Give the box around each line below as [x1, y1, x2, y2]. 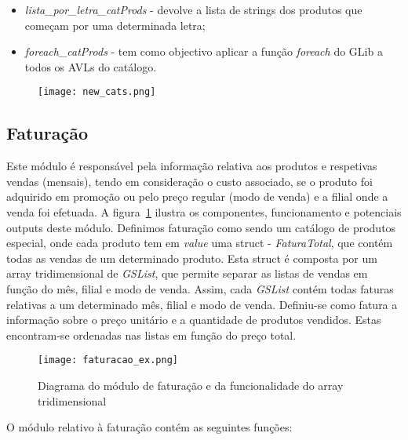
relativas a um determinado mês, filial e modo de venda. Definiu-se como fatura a [6, 296, 398, 312]
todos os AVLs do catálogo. [24, 58, 157, 75]
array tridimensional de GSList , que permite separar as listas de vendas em [6, 265, 368, 282]
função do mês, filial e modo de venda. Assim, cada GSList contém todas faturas [6, 280, 394, 296]
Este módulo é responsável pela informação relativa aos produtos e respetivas [6, 158, 377, 174]
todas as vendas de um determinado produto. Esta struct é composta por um [6, 249, 377, 266]
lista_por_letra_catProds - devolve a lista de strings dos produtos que [24, 2, 362, 17]
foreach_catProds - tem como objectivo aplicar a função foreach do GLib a [24, 43, 383, 60]
